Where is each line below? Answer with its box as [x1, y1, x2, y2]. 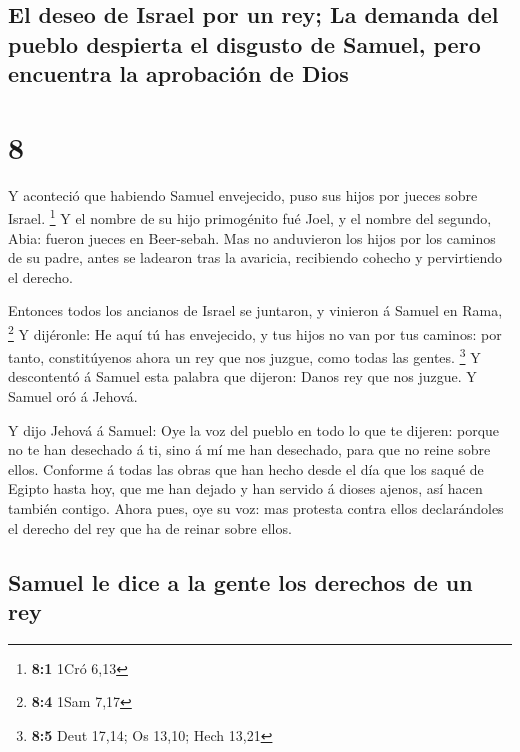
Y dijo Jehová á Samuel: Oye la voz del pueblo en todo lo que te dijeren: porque [8, 419, 500, 440]
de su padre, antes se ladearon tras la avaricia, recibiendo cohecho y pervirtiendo [8, 247, 503, 268]
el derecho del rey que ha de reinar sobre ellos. [8, 517, 292, 538]
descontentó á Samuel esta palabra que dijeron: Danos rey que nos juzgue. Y [8, 366, 477, 387]
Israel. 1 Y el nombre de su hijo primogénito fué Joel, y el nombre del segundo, [8, 205, 492, 228]
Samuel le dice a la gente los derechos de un [8, 566, 473, 597]
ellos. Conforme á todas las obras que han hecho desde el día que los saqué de [8, 458, 484, 479]
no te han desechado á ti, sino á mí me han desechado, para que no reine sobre [8, 439, 491, 460]
